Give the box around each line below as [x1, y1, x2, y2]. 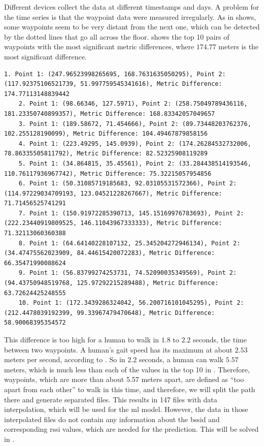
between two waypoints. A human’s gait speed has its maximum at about [4, 344, 233, 355]
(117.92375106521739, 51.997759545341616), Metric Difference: [4, 80, 222, 88]
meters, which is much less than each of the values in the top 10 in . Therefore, [4, 364, 250, 374]
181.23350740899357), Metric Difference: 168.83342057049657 [4, 110, 215, 117]
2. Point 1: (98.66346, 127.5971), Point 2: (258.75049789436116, [18, 100, 248, 108]
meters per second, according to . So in [4, 354, 125, 365]
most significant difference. [4, 51, 87, 61]
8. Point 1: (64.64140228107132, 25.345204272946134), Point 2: [18, 239, 241, 247]
